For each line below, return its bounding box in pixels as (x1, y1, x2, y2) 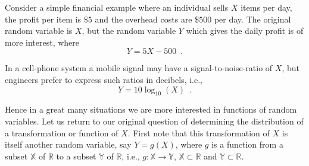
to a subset (56, 149, 96, 162)
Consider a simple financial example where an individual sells (5, 1, 229, 13)
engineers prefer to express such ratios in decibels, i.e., (5, 73, 202, 85)
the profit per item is (5, 12, 82, 25)
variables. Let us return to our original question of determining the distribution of (5, 114, 304, 127)
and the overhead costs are (95, 12, 192, 25)
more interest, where (5, 36, 80, 48)
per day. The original (214, 12, 291, 25)
